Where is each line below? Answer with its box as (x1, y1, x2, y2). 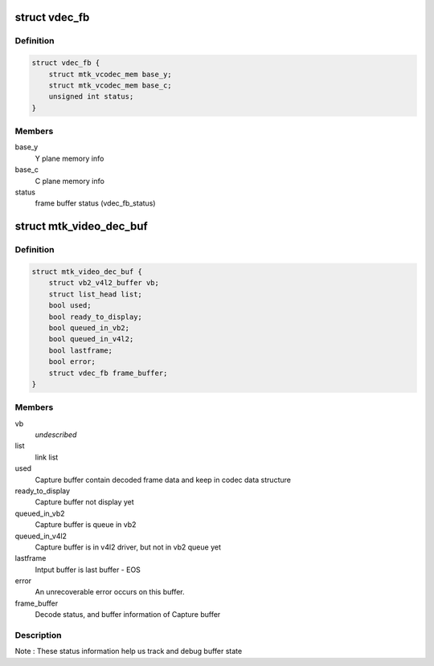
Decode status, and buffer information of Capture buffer (35, 610, 221, 619)
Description (14, 630, 62, 641)
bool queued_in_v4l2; (48, 334, 134, 344)
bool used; (48, 301, 92, 310)
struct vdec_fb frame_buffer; (48, 368, 168, 378)
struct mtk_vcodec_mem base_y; (48, 69, 172, 79)
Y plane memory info (35, 153, 104, 163)
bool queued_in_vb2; (48, 323, 130, 333)
